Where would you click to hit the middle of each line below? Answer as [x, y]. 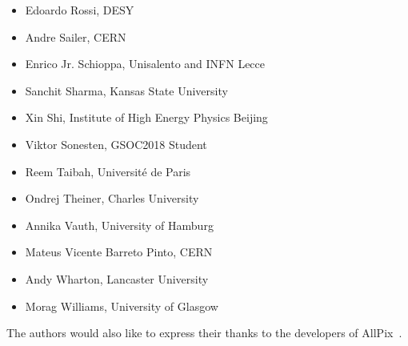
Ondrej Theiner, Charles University [112, 198]
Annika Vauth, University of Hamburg [119, 225]
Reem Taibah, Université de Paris [108, 171]
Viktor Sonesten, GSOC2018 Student [116, 144]
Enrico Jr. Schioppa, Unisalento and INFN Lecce [145, 64]
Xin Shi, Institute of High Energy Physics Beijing [146, 117]
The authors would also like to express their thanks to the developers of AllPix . [204, 333]
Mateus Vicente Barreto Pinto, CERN [119, 252]
